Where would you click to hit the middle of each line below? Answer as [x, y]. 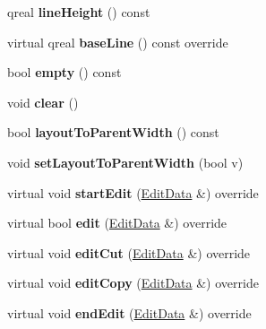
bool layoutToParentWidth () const [113, 132]
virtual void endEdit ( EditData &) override [129, 312]
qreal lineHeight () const [79, 12]
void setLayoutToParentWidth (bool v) [125, 162]
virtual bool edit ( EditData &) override [117, 223]
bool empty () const [64, 72]
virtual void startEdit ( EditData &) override [133, 192]
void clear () [43, 102]
